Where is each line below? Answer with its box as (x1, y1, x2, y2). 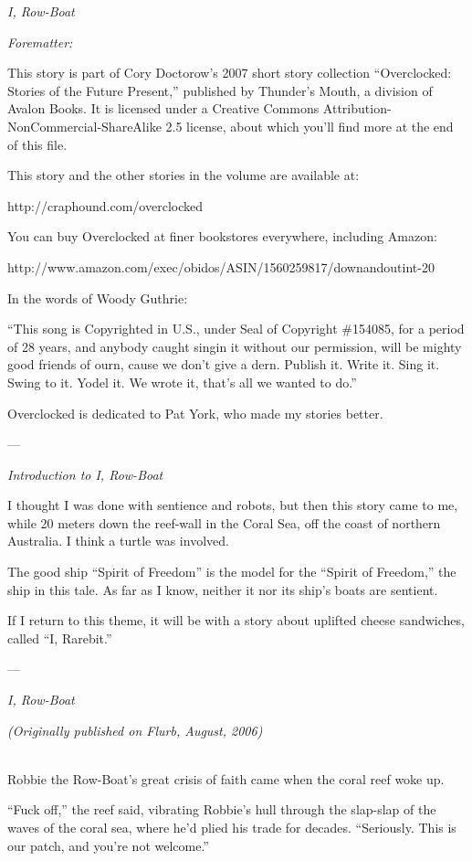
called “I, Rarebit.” (7, 628, 112, 647)
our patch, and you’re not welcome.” (7, 835, 209, 855)
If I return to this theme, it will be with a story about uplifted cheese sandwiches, (7, 611, 465, 630)
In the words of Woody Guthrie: (7, 288, 188, 307)
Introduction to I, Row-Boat (7, 464, 163, 484)
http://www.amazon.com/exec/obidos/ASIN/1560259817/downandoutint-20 (7, 257, 435, 276)
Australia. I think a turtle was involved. (7, 531, 229, 550)
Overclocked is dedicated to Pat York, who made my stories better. (7, 403, 383, 422)
